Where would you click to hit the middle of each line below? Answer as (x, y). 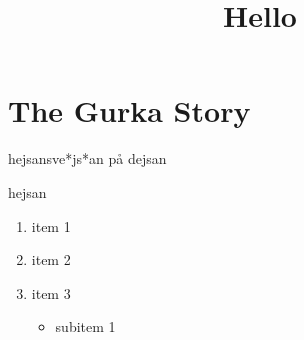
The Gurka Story (129, 110)
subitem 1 (85, 326)
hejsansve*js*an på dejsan (87, 158)
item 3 (51, 292)
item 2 (51, 259)
